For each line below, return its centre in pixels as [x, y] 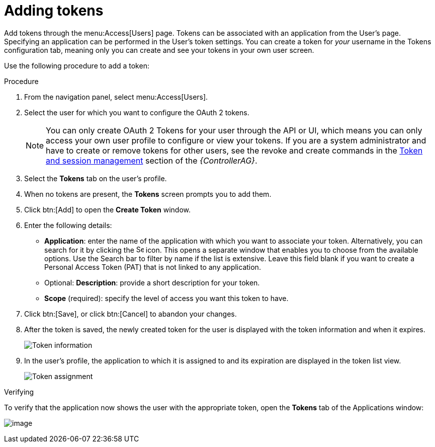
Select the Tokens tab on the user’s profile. [96, 178]
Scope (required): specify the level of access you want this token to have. [166, 298]
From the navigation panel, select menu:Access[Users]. [116, 97]
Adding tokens [54, 11]
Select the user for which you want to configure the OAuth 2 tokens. [137, 112]
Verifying [19, 392]
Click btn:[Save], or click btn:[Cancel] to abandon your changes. [130, 314]
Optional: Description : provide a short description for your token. [152, 282]
